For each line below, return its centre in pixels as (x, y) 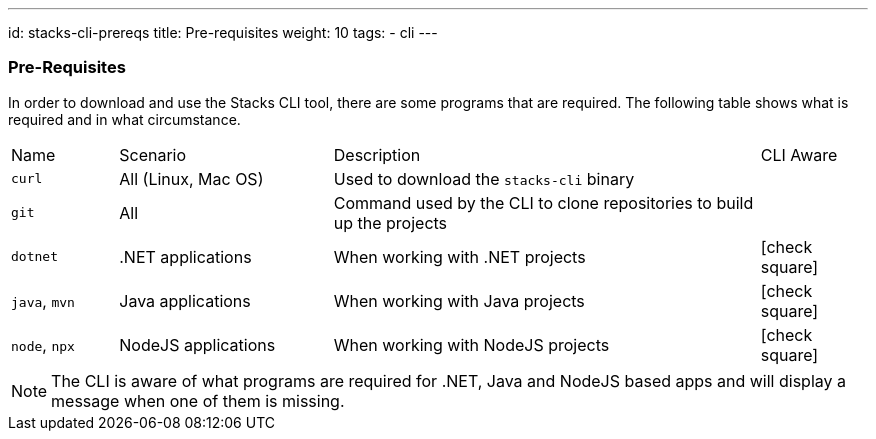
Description (377, 154)
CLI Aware (799, 154)
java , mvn (43, 300)
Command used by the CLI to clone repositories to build (543, 202)
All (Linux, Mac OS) (191, 178)
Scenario (153, 154)
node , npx (43, 344)
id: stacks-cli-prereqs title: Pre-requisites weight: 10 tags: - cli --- (223, 32)
